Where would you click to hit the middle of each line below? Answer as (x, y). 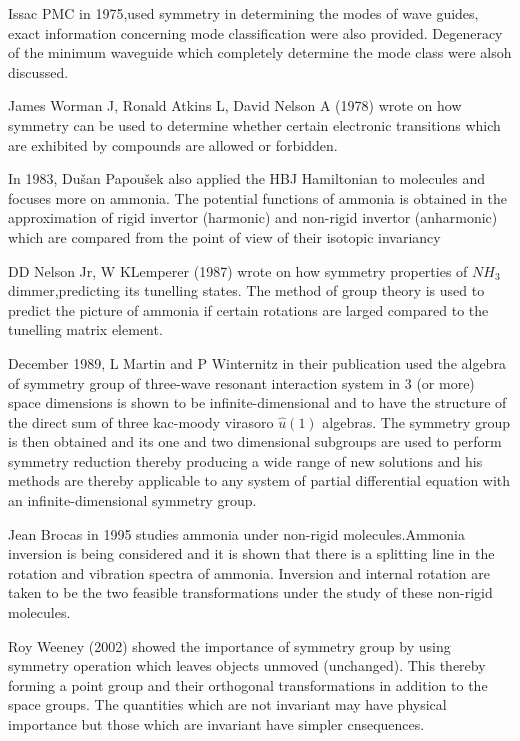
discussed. (38, 71)
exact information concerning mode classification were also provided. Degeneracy (255, 32)
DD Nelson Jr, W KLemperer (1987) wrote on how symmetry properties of (238, 270)
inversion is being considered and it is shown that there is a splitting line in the (251, 553)
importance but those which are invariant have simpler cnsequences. (216, 724)
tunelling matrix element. (85, 329)
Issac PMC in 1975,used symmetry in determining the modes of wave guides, (243, 13)
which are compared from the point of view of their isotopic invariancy (224, 236)
